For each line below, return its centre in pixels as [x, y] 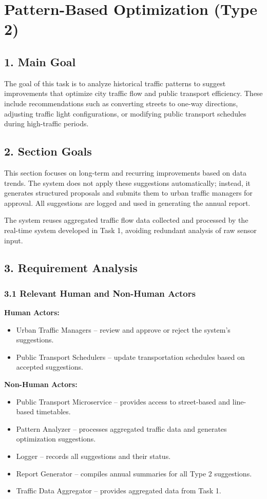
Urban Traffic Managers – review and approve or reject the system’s [123, 329]
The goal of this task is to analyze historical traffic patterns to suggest [115, 83]
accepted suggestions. [50, 367]
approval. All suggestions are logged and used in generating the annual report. [127, 203]
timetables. [53, 411]
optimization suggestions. [56, 439]
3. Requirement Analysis [71, 268]
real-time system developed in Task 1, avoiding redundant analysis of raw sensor [130, 230]
